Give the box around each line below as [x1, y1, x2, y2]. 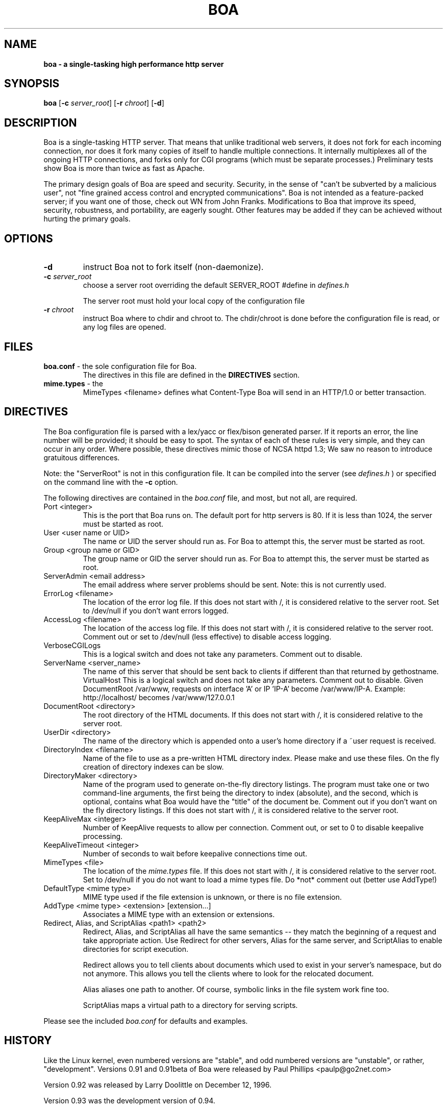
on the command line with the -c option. [43, 477, 178, 486]
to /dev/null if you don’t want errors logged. [83, 606, 229, 615]
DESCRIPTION [4, 116, 77, 129]
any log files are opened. [83, 323, 166, 332]
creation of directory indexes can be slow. [83, 762, 224, 771]
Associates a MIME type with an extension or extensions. [83, 909, 275, 919]
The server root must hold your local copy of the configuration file [83, 297, 305, 306]
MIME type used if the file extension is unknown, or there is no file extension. [83, 892, 342, 901]
